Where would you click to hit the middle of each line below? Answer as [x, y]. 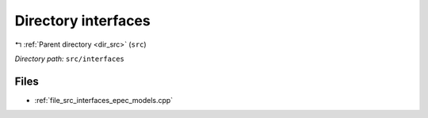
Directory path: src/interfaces [69, 59]
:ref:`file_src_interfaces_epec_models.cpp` [104, 100]
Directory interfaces [82, 21]
